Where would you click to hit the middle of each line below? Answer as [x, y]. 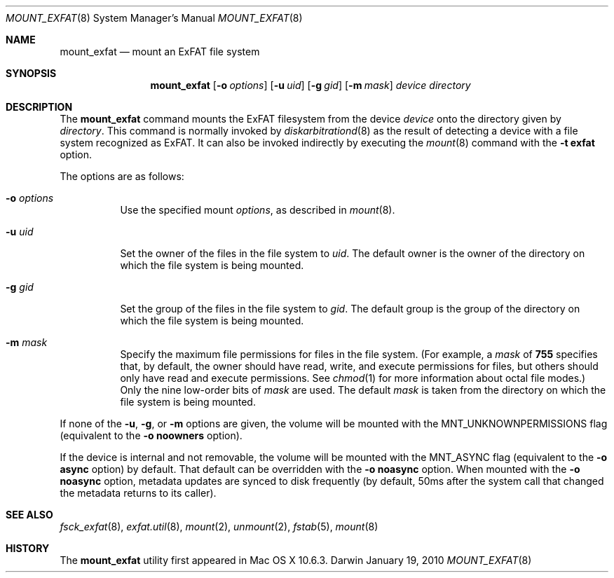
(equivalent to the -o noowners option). [151, 435]
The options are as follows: [122, 176]
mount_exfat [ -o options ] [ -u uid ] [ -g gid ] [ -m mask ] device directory [311, 85]
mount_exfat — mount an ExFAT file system [160, 51]
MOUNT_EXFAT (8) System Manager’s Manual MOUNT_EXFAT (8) [154, 18]
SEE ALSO [29, 515]
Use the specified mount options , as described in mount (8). [258, 210]
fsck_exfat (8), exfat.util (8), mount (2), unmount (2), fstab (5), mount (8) [219, 527]
